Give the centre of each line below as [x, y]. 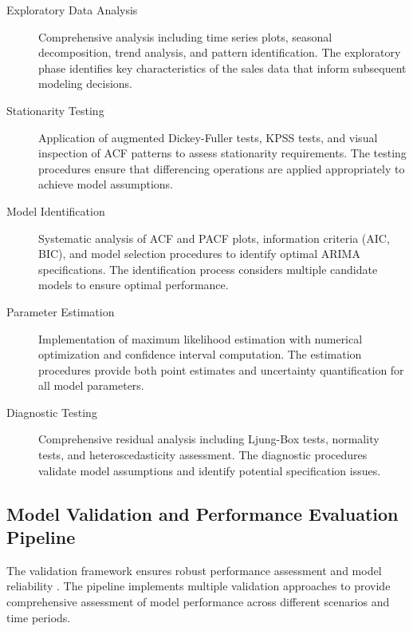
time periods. [39, 617]
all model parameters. [91, 385]
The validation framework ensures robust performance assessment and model [194, 570]
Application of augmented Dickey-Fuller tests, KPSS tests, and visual [208, 137]
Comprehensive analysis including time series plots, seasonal [185, 36]
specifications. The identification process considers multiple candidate [208, 269]
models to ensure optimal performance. [134, 285]
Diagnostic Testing [52, 412]
